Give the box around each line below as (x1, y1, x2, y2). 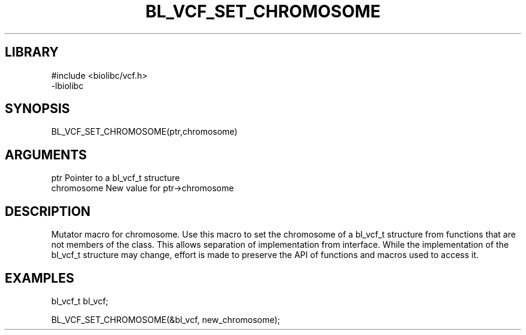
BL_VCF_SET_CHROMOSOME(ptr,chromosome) (51, 126, 238, 137)
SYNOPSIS (5, 101, 70, 117)
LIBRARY (5, 45, 59, 60)
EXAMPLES (5, 270, 74, 286)
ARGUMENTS (5, 147, 87, 162)
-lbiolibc (51, 80, 83, 91)
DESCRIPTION (5, 203, 91, 219)
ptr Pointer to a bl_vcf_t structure (51, 173, 180, 183)
